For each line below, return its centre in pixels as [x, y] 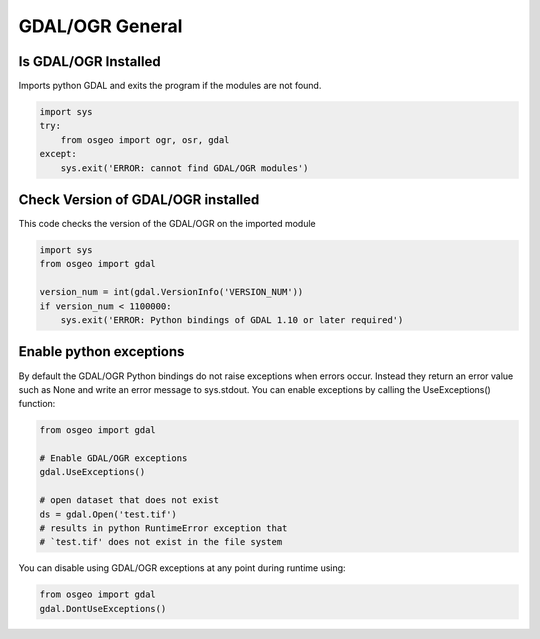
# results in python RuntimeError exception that [163, 528]
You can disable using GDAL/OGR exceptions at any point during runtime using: [182, 568]
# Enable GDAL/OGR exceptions [113, 458]
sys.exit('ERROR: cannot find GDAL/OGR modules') [184, 168]
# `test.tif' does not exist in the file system [161, 542]
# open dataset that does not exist [129, 500]
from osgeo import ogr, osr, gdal [145, 139]
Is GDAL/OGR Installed [89, 61]
